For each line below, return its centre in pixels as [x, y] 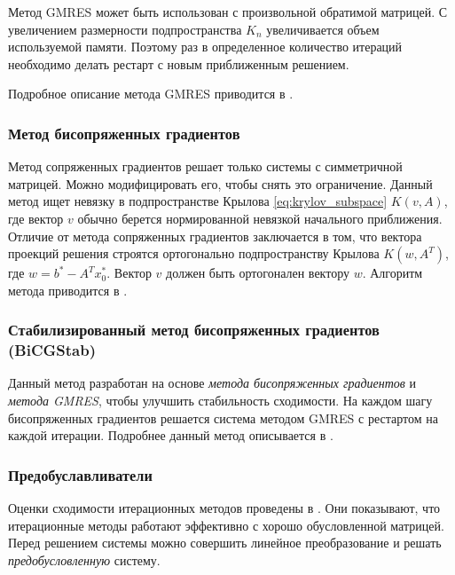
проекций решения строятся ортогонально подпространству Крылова [194, 253]
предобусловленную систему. [84, 559]
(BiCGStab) [52, 350]
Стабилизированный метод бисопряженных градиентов [194, 330]
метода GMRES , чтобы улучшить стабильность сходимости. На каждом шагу [220, 401]
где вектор [36, 218]
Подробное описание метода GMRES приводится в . [151, 94]
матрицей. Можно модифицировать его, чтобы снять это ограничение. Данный [220, 183]
